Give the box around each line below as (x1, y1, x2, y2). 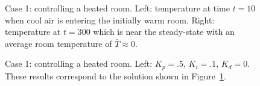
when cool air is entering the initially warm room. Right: (5, 13, 215, 26)
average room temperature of (5, 37, 112, 49)
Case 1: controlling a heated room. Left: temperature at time (5, 2, 230, 14)
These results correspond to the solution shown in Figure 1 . (5, 69, 226, 82)
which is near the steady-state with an (93, 25, 235, 38)
